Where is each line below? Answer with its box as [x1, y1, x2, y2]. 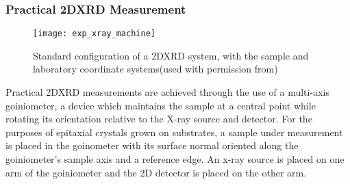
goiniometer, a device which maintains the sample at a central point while [5, 98, 316, 112]
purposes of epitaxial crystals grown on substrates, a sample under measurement [5, 124, 343, 139]
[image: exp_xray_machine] [33, 29, 155, 39]
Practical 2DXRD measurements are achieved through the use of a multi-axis [5, 85, 329, 99]
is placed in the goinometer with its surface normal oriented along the [5, 138, 299, 153]
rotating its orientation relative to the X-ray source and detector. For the [5, 111, 312, 126]
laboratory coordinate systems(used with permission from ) [33, 62, 278, 76]
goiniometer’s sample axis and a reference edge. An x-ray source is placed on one [5, 152, 345, 166]
